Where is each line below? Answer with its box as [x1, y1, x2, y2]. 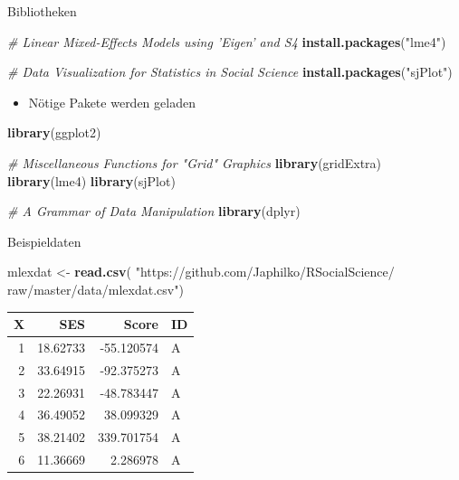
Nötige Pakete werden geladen [28, 92, 196, 111]
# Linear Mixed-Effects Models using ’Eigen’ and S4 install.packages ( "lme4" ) [7, 32, 446, 51]
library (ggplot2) [7, 123, 101, 142]
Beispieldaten [7, 231, 81, 250]
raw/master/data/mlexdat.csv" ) [7, 279, 184, 298]
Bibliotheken [7, 2, 77, 20]
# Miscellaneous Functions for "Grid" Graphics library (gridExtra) [7, 153, 382, 172]
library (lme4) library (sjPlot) [7, 171, 176, 190]
